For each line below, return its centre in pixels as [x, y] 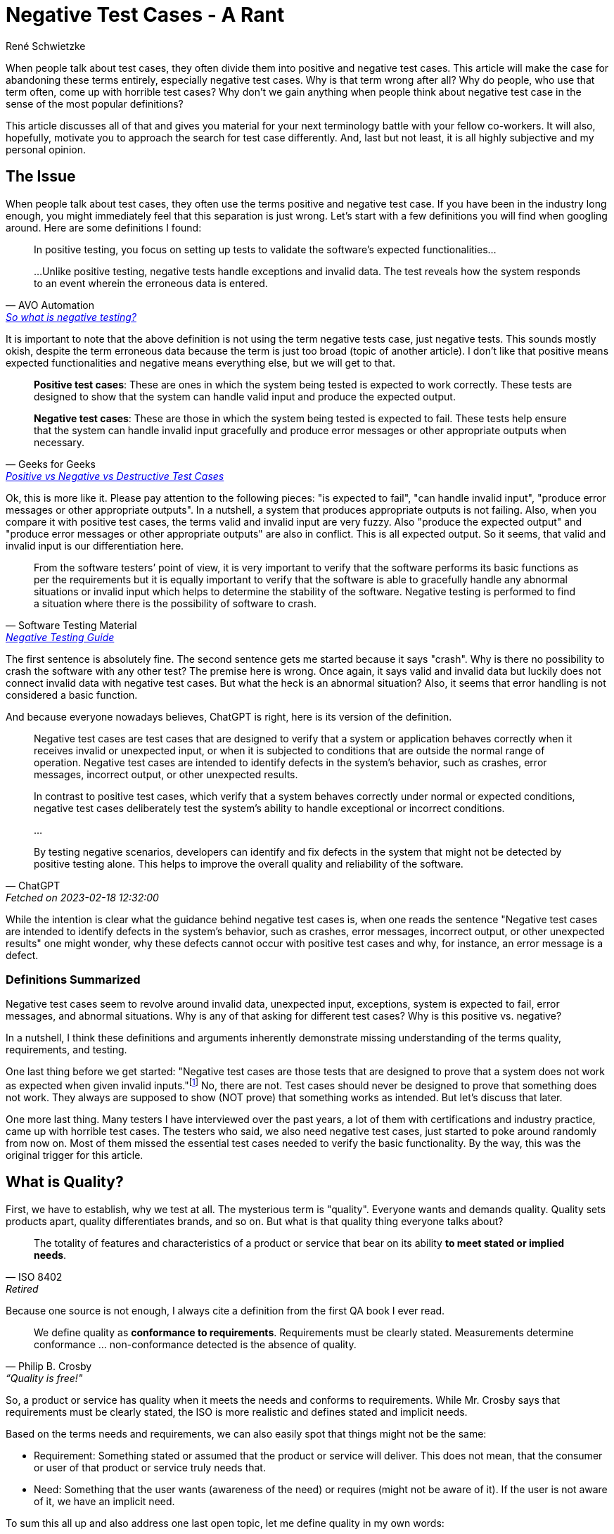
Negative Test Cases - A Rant [145, 15]
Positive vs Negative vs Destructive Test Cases [115, 476]
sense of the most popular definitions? [95, 103]
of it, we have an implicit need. [104, 1501]
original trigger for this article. [75, 1155]
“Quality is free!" [44, 1378]
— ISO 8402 [34, 1276]
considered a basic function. [72, 695]
